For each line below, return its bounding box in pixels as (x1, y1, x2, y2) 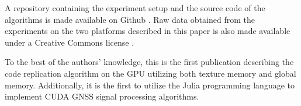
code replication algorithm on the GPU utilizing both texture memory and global (5, 67, 296, 79)
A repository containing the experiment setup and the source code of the (5, 2, 265, 13)
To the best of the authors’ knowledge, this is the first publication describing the (5, 56, 294, 68)
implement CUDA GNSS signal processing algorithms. (5, 90, 199, 102)
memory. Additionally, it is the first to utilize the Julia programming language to (5, 78, 295, 91)
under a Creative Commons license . (5, 36, 134, 48)
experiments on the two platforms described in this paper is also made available (5, 25, 290, 37)
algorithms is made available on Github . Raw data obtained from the (5, 13, 255, 25)
